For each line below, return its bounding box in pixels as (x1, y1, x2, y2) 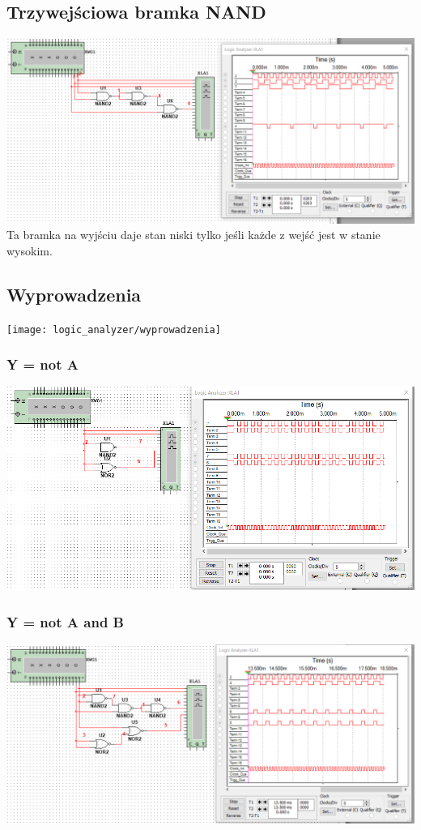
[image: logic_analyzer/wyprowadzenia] (6, 323, 221, 336)
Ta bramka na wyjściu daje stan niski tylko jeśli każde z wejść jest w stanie (6, 226, 381, 243)
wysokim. (6, 242, 53, 259)
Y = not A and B (6, 611, 124, 631)
